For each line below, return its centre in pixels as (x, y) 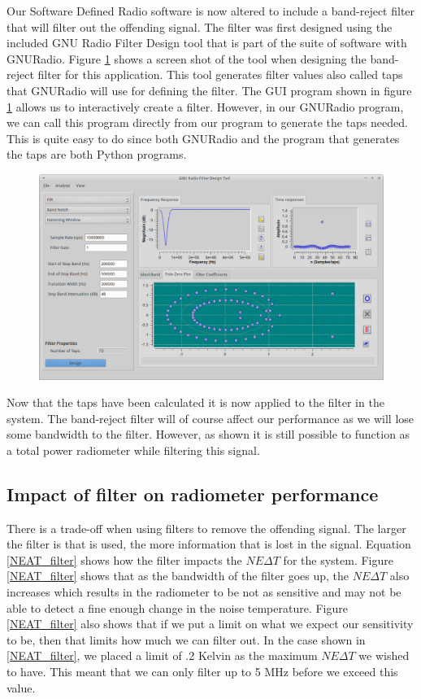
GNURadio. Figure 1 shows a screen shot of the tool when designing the (187, 58)
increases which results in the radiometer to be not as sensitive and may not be (204, 592)
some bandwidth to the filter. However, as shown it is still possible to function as (208, 434)
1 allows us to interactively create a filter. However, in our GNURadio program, (205, 106)
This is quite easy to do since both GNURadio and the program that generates (203, 138)
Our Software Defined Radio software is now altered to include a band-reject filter (211, 11)
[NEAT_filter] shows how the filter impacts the (124, 559)
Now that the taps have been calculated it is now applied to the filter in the (195, 402)
